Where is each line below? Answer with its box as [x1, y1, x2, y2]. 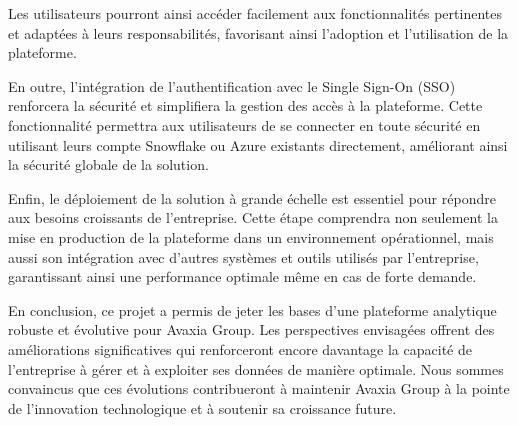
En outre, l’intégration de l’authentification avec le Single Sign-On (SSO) [8, 75, 456, 96]
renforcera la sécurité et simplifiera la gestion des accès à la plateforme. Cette [8, 95, 483, 116]
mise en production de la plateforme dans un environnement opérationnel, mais [8, 226, 494, 247]
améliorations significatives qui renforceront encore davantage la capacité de [8, 338, 472, 359]
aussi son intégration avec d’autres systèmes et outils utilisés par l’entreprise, [8, 246, 479, 267]
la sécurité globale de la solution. [8, 154, 209, 175]
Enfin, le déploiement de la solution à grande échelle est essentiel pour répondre [8, 187, 496, 208]
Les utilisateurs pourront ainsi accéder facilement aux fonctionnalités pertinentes [8, 3, 502, 23]
